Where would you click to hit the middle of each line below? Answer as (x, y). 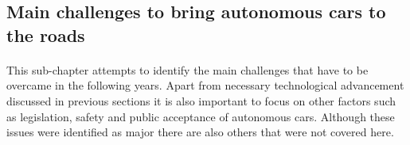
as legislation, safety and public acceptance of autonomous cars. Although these (201, 116)
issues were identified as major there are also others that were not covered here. (200, 132)
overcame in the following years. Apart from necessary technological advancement (205, 85)
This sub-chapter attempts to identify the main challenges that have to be (187, 69)
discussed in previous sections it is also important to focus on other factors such (201, 100)
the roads (46, 34)
